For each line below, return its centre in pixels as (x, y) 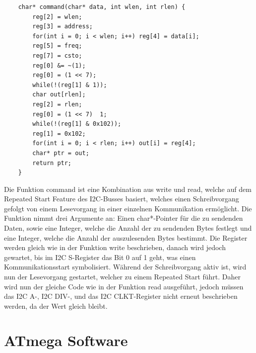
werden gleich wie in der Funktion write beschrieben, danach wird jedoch (115, 247)
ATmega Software (66, 340)
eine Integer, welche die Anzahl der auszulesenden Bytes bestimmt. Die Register (126, 237)
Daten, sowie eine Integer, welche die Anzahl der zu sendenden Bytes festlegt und (128, 228)
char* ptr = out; (61, 153)
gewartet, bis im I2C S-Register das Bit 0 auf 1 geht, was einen (100, 257)
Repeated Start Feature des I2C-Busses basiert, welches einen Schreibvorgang (122, 199)
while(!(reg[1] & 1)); (70, 85)
